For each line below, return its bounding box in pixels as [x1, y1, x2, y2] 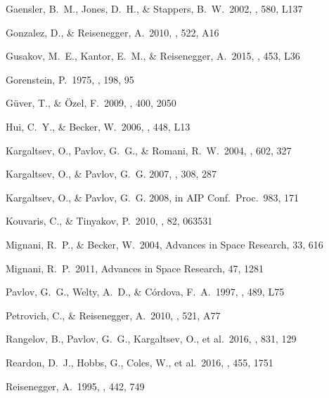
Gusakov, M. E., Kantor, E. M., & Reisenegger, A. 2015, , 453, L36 [6, 48, 300, 63]
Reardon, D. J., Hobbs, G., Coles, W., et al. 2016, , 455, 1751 [6, 354, 273, 369]
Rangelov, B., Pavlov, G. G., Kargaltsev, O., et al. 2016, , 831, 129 [6, 331, 297, 346]
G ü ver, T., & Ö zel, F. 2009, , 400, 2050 [6, 95, 176, 110]
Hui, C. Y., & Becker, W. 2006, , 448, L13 [6, 119, 191, 133]
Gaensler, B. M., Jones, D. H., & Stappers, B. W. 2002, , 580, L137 [6, 1, 303, 15]
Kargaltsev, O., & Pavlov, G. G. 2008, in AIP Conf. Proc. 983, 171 [6, 190, 299, 204]
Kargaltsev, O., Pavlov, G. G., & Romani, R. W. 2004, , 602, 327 [6, 142, 292, 157]
